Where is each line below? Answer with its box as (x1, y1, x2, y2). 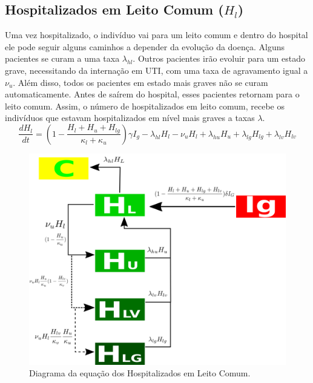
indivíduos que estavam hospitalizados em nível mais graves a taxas (5, 111, 255, 124)
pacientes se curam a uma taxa (5, 52, 120, 65)
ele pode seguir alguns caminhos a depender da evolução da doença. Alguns (5, 40, 285, 53)
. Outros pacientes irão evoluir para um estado (133, 52, 306, 65)
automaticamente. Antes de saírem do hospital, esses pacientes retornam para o (5, 88, 300, 100)
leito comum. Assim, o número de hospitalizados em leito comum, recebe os (5, 99, 285, 112)
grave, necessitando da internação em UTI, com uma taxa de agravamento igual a (5, 64, 308, 76)
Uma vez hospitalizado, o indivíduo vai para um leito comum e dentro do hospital (5, 28, 308, 41)
